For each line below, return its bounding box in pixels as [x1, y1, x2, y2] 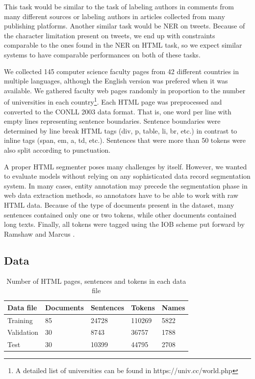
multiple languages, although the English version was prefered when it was [4, 76, 228, 86]
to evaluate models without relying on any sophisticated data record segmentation [4, 171, 251, 181]
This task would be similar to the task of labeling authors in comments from [4, 1, 234, 11]
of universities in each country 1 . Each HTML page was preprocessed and [4, 95, 222, 107]
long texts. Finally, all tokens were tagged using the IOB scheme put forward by [4, 219, 245, 229]
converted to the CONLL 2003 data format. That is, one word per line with [4, 106, 231, 116]
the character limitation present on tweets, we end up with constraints [4, 30, 215, 40]
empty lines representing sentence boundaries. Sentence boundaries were [4, 116, 221, 126]
